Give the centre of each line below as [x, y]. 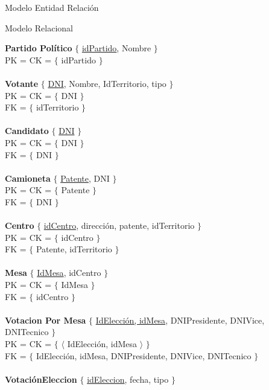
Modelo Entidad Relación [52, 7]
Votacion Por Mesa [46, 320]
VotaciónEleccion [41, 379]
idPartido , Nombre [116, 48]
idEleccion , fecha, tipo [128, 379]
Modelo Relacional [39, 27]
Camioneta [28, 178]
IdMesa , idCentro [69, 273]
